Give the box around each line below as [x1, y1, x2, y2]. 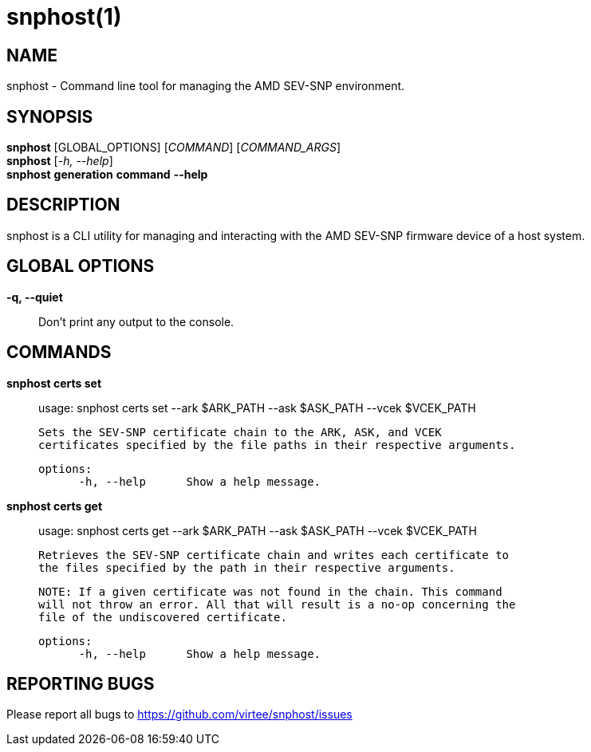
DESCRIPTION [6, 195, 120, 215]
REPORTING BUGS [6, 673, 155, 694]
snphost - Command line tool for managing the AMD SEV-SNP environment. [6, 79, 405, 93]
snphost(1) [6, 3, 122, 30]
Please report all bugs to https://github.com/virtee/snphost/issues [6, 707, 353, 722]
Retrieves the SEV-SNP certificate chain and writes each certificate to [38, 548, 510, 561]
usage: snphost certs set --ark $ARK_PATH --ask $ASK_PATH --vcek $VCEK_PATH [38, 400, 476, 415]
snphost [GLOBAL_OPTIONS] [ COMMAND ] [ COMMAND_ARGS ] [6, 140, 341, 155]
